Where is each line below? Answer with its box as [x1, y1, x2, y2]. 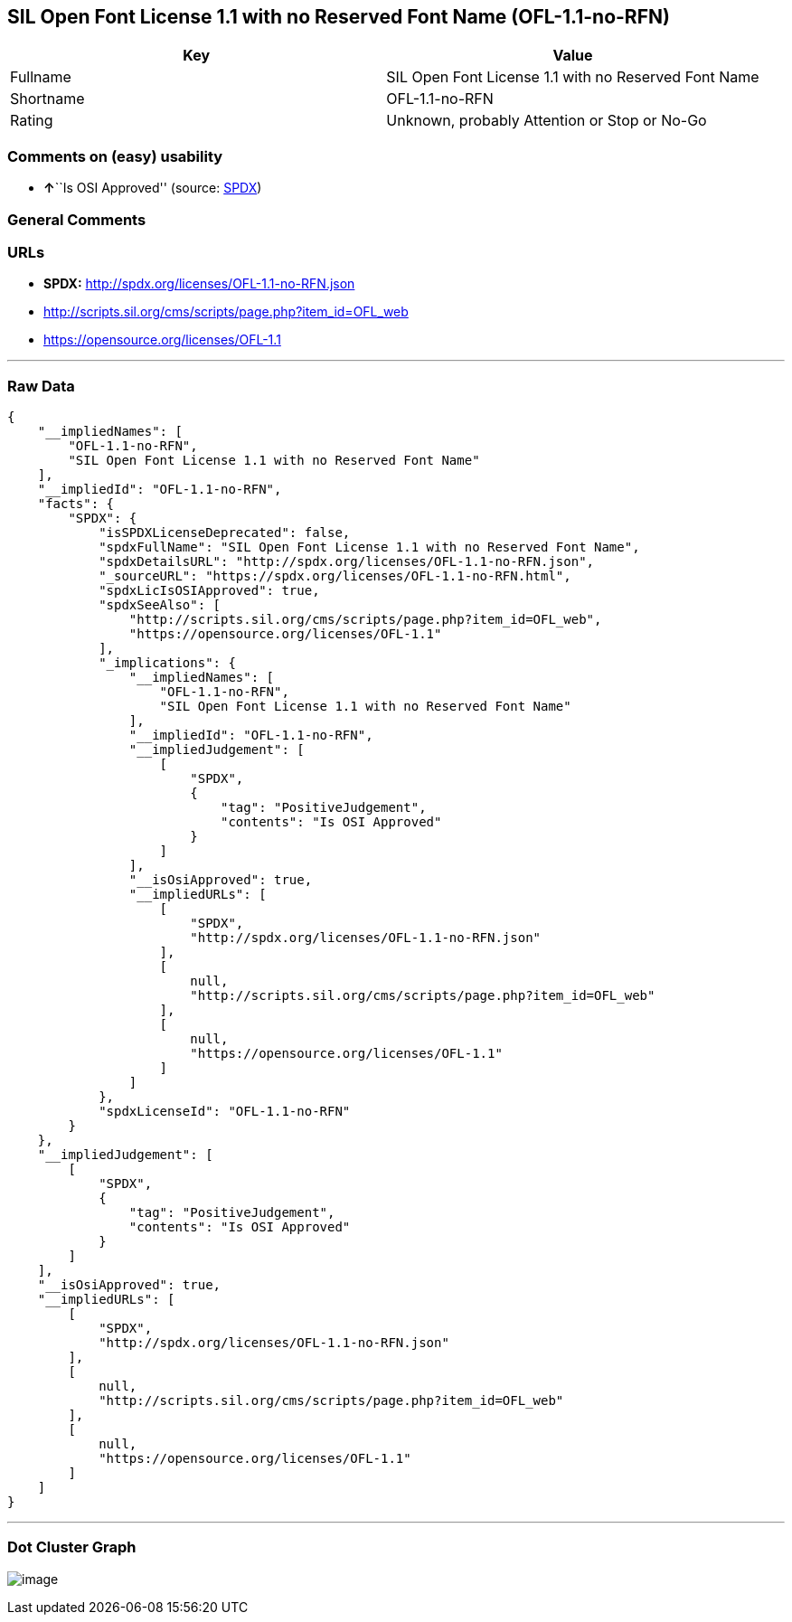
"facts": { [37, 496, 115, 512]
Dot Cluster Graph [7, 1538, 137, 1557]
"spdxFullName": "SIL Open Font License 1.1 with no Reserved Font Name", [99, 540, 640, 555]
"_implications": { [99, 655, 236, 671]
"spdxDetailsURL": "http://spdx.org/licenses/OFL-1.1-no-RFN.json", [99, 554, 595, 570]
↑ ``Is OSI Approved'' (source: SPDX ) [43, 180, 262, 196]
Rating [10, 111, 53, 130]
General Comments [7, 210, 146, 229]
